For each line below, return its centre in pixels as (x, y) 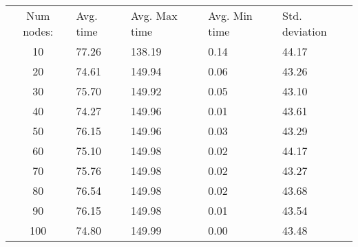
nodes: (38, 31)
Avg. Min (230, 15)
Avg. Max (154, 15)
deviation (305, 31)
